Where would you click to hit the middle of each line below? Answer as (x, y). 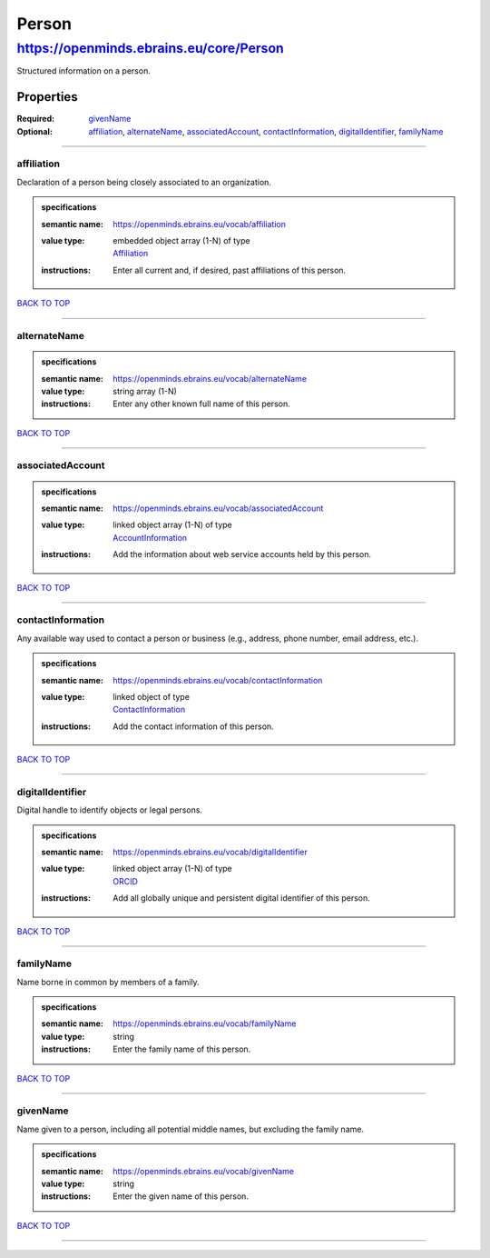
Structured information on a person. (84, 71)
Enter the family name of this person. (182, 1049)
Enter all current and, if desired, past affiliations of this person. (230, 270)
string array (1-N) (145, 391)
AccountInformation (150, 537)
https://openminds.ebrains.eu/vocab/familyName (205, 1023)
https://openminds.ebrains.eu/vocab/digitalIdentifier (210, 852)
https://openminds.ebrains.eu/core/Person (151, 48)
